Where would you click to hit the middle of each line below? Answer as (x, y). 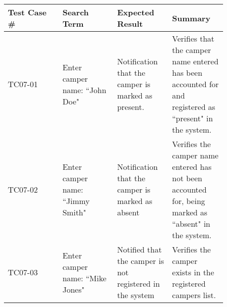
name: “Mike (84, 278)
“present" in (192, 118)
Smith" (74, 212)
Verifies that (193, 38)
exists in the (193, 272)
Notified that (139, 249)
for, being (189, 201)
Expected (136, 12)
